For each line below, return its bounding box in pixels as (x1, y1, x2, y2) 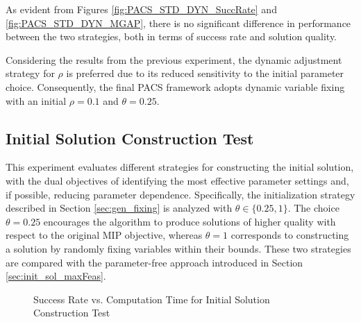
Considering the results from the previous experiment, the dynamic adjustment (6, 52, 342, 67)
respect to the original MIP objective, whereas (6, 228, 203, 242)
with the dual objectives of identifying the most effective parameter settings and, (6, 173, 349, 187)
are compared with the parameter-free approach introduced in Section (6, 255, 303, 269)
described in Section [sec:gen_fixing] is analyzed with (6, 201, 233, 215)
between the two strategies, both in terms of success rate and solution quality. (6, 29, 337, 44)
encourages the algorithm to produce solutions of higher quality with (43, 214, 336, 228)
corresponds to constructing (230, 228, 349, 242)
